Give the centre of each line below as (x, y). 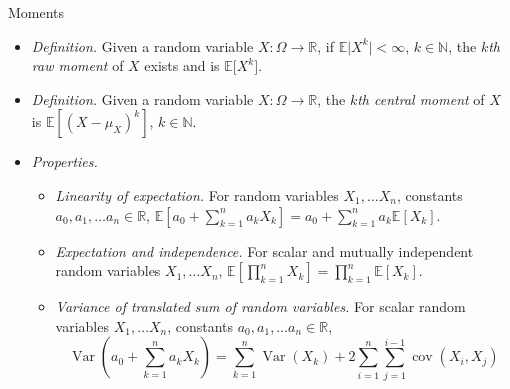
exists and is (182, 65)
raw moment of (77, 65)
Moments (36, 12)
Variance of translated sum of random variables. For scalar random (260, 306)
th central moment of (421, 98)
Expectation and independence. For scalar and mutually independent (264, 250)
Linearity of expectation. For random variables (197, 194)
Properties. (64, 161)
